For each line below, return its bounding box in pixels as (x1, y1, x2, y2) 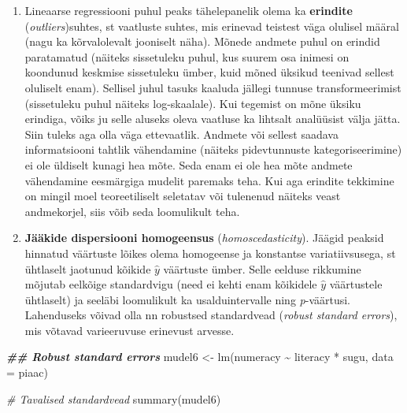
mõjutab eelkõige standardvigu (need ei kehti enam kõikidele (24, 276, 317, 292)
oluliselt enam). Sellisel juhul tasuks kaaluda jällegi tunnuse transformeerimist (24, 79, 401, 95)
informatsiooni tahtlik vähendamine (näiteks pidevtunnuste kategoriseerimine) (24, 141, 402, 158)
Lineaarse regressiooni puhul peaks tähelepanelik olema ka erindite (24, 2, 353, 18)
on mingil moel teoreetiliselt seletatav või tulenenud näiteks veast (24, 188, 341, 204)
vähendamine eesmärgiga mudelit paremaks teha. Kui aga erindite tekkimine (24, 172, 394, 188)
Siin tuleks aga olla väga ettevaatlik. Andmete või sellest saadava (24, 125, 339, 142)
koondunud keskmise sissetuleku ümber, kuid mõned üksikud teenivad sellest (24, 64, 394, 80)
